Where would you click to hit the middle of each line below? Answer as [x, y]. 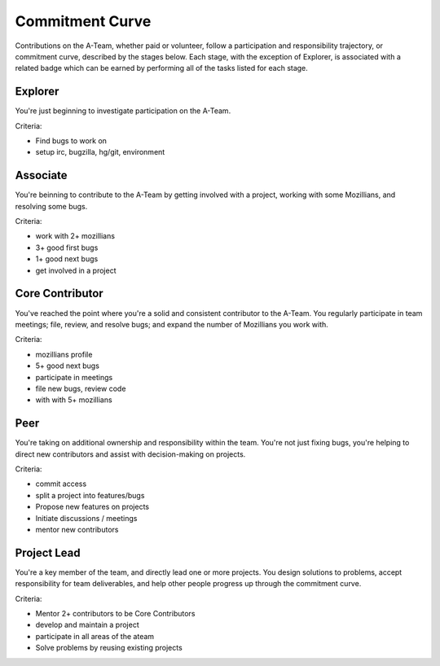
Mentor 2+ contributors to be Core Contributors [115, 614]
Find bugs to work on [71, 141]
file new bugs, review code [81, 388]
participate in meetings [74, 377]
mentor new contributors [77, 529]
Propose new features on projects [92, 507]
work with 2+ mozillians [75, 236]
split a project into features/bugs [90, 495]
